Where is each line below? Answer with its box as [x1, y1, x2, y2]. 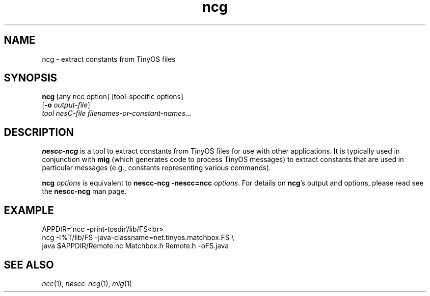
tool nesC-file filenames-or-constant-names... [42, 109, 191, 118]
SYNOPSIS [4, 72, 57, 84]
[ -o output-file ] [42, 101, 90, 109]
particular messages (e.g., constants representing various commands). [42, 163, 271, 172]
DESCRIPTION [4, 126, 74, 138]
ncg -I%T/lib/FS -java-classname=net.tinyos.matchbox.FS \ [42, 233, 234, 242]
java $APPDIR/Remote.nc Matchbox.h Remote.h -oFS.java [42, 242, 229, 250]
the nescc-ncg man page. [42, 187, 127, 196]
